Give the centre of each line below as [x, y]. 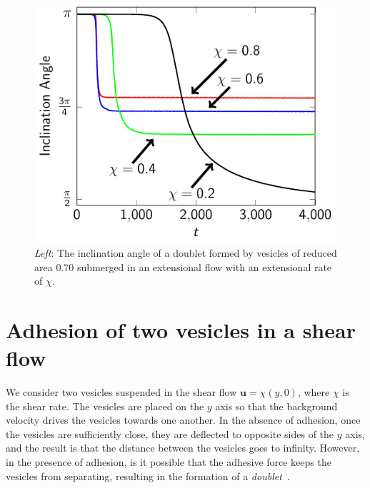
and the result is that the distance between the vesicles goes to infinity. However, [183, 448]
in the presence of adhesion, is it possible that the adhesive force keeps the [169, 462]
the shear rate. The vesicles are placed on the [105, 406]
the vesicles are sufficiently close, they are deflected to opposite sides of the [170, 433]
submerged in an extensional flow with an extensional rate [204, 266]
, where [314, 392]
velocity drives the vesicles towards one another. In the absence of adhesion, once [183, 420]
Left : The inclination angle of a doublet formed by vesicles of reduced [186, 253]
